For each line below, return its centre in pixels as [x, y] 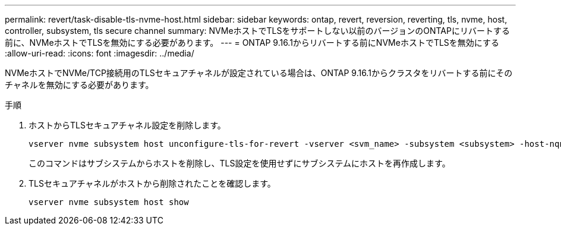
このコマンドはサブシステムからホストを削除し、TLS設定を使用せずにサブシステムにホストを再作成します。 [239, 163]
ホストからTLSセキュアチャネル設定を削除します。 [127, 125]
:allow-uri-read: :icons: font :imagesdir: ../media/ [100, 53]
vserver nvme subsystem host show [109, 202]
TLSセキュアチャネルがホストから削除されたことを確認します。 [152, 183]
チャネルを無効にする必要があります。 [79, 85]
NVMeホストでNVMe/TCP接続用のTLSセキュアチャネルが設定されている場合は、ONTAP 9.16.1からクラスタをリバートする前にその [259, 73]
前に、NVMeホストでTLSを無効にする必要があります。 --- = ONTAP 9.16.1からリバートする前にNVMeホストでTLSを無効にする [252, 42]
